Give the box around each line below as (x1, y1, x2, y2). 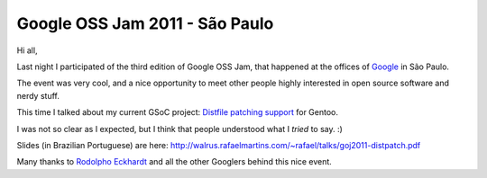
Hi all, (16, 45, 38, 56)
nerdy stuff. (16, 90, 60, 101)
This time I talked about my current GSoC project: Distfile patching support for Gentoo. (16, 107, 338, 118)
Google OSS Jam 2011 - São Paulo (16, 13, 274, 33)
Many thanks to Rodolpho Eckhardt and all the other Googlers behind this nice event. (16, 156, 333, 167)
